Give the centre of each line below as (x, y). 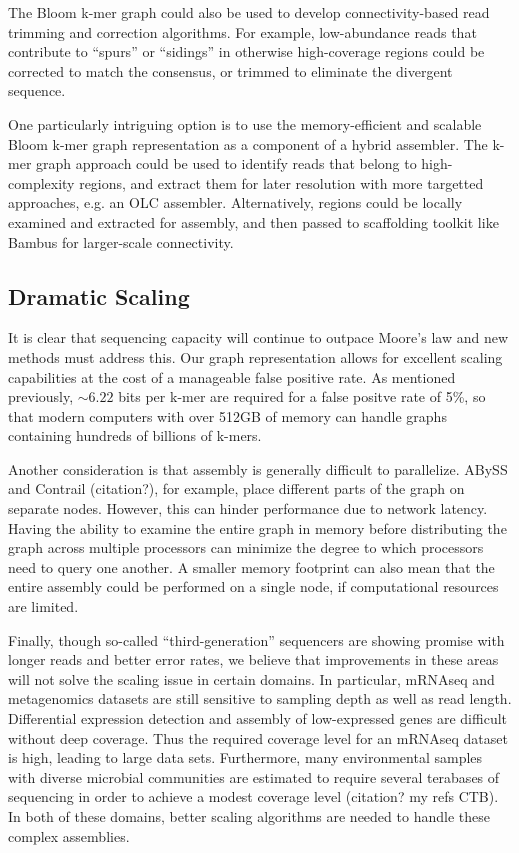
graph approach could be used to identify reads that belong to (226, 163)
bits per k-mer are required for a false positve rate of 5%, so (302, 396)
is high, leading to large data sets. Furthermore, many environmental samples (245, 757)
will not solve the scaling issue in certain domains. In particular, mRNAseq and (251, 678)
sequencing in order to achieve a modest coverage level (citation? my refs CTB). (253, 796)
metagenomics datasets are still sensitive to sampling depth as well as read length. (260, 698)
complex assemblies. (69, 835)
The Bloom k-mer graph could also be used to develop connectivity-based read (249, 12)
